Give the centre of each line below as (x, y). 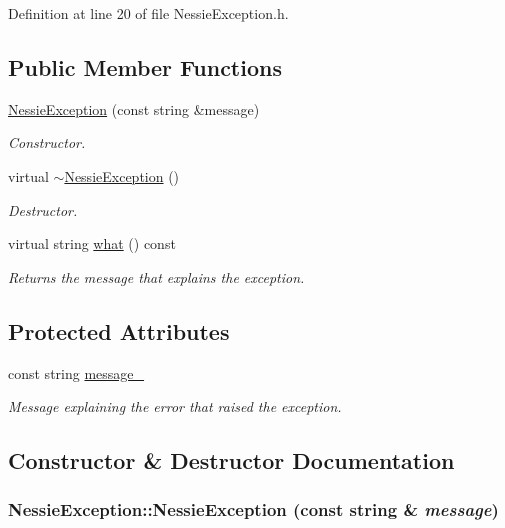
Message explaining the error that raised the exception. (175, 406)
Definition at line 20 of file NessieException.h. (148, 13)
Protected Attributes (119, 330)
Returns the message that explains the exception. (156, 276)
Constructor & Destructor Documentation (231, 460)
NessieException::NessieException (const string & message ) (253, 509)
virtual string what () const (92, 243)
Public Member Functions (145, 66)
